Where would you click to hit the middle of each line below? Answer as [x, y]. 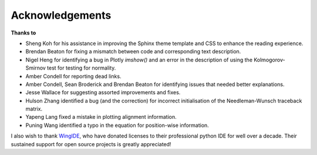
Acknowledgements [61, 15]
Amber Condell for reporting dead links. [73, 76]
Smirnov [36, 68]
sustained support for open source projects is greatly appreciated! [91, 144]
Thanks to [23, 33]
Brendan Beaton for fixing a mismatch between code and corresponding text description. [133, 51]
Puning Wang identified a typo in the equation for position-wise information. [117, 125]
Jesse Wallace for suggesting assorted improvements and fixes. [103, 92]
